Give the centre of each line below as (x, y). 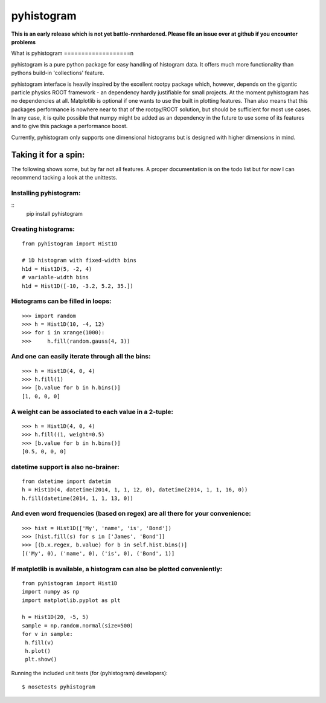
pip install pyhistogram (54, 213)
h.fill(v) (40, 643)
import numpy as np (51, 592)
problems (24, 42)
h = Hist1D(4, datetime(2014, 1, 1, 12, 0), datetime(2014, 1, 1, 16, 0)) (135, 490)
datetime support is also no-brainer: (66, 467)
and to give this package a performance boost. (69, 126)
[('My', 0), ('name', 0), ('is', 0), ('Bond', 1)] (98, 553)
